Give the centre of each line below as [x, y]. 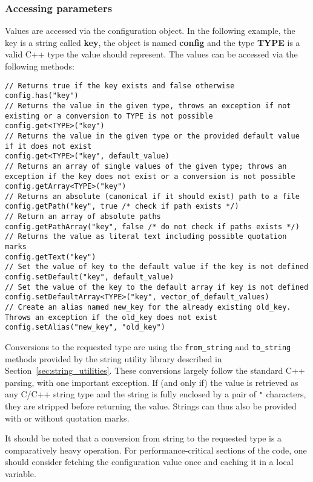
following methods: [40, 66]
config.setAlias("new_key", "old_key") [85, 327]
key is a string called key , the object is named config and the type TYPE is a [153, 42]
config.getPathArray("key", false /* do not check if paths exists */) [152, 226]
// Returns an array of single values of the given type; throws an [146, 166]
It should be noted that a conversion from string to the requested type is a [143, 438]
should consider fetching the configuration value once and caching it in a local [149, 462]
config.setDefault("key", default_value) [90, 277]
